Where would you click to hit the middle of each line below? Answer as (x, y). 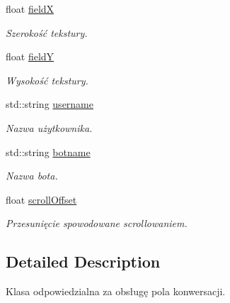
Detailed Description (83, 261)
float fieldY (30, 56)
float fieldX (30, 9)
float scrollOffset (41, 199)
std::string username (50, 104)
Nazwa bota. (32, 176)
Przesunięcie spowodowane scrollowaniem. (97, 223)
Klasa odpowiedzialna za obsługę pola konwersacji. (116, 291)
